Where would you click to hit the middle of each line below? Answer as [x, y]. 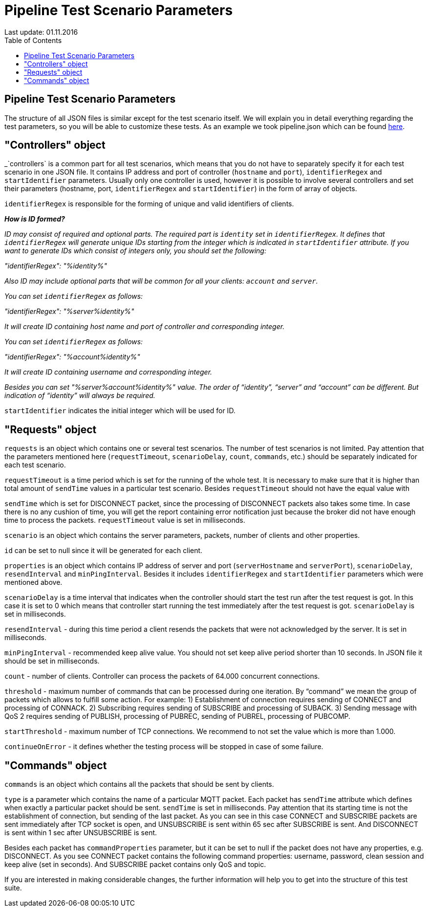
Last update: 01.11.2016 [41, 32]
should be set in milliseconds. [52, 661]
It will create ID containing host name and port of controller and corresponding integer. [145, 327]
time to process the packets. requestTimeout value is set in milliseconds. [125, 520]
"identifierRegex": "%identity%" [56, 266]
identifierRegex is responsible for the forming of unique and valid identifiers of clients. [149, 204]
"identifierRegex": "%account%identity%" [72, 357]
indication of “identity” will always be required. [80, 396]
